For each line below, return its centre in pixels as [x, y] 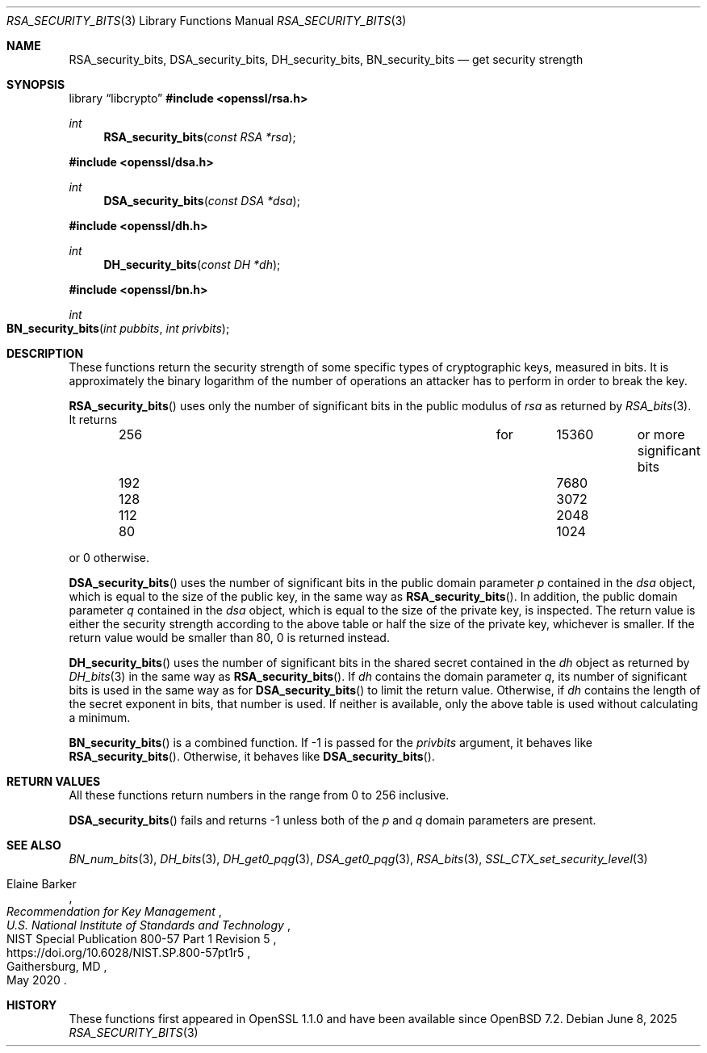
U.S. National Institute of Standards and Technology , [149, 925]
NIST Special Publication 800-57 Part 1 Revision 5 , [142, 939]
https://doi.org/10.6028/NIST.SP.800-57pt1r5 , [129, 952]
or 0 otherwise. [109, 558]
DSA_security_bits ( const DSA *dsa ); [202, 201]
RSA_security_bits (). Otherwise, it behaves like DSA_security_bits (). [252, 756]
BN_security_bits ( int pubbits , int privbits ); [118, 328]
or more [661, 434]
